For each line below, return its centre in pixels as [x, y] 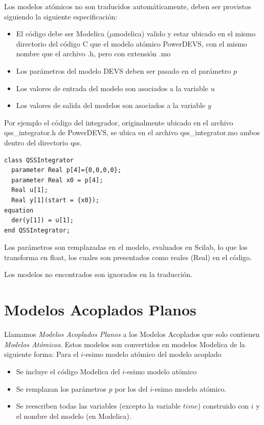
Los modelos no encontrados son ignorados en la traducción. [98, 274]
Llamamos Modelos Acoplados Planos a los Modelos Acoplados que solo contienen [132, 334]
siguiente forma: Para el [41, 354]
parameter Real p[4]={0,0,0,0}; [67, 170]
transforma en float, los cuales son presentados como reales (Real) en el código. [128, 257]
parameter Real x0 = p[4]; [57, 180]
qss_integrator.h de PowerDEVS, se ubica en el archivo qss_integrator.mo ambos [132, 132]
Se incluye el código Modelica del [68, 371]
